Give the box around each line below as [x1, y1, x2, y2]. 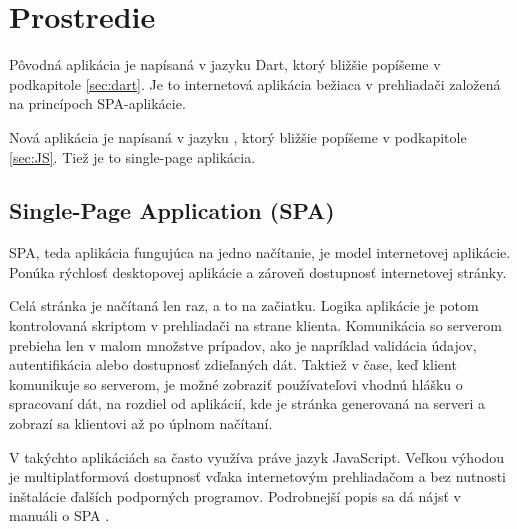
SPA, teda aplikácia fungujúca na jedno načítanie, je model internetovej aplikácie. [9, 242, 511, 263]
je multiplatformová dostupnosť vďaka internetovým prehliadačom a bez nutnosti [9, 466, 506, 487]
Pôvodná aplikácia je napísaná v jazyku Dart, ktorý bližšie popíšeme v [9, 54, 441, 75]
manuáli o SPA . [9, 505, 110, 526]
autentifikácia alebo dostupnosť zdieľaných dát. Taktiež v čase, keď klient [9, 354, 457, 375]
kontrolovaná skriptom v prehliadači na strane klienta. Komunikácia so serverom [9, 315, 502, 336]
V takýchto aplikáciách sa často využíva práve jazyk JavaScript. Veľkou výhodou [9, 446, 505, 467]
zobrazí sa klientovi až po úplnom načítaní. [9, 413, 273, 434]
